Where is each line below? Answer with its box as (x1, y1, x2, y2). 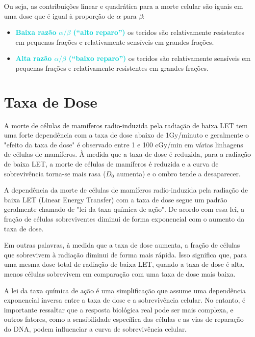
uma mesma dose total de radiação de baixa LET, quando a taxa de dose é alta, (4, 259, 245, 269)
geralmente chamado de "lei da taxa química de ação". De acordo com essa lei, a (4, 204, 245, 214)
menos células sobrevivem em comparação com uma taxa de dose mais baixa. (4, 269, 236, 279)
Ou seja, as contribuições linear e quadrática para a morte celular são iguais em (4, 1, 243, 11)
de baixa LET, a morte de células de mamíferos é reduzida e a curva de (4, 159, 219, 169)
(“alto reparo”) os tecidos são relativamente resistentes (73, 27, 245, 37)
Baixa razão (15, 27, 56, 37)
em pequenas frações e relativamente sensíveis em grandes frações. (15, 36, 214, 47)
